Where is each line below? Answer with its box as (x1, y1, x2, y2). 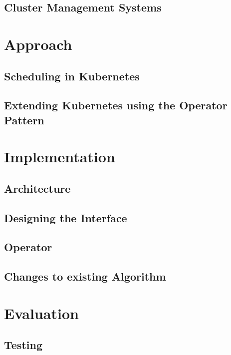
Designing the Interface (4, 210, 127, 225)
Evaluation (4, 303, 79, 323)
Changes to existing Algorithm (4, 269, 166, 284)
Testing (4, 337, 42, 353)
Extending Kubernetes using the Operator (4, 97, 228, 113)
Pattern (4, 112, 44, 127)
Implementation (4, 146, 115, 167)
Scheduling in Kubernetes (4, 68, 140, 83)
